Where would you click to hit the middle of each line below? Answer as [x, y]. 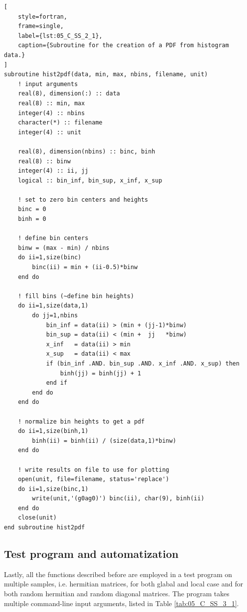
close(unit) [37, 518]
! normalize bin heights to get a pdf [81, 421]
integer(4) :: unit [50, 132]
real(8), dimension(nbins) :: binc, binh [86, 151]
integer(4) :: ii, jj [53, 171]
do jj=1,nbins [55, 315]
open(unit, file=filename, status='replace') [94, 479]
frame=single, [41, 26]
